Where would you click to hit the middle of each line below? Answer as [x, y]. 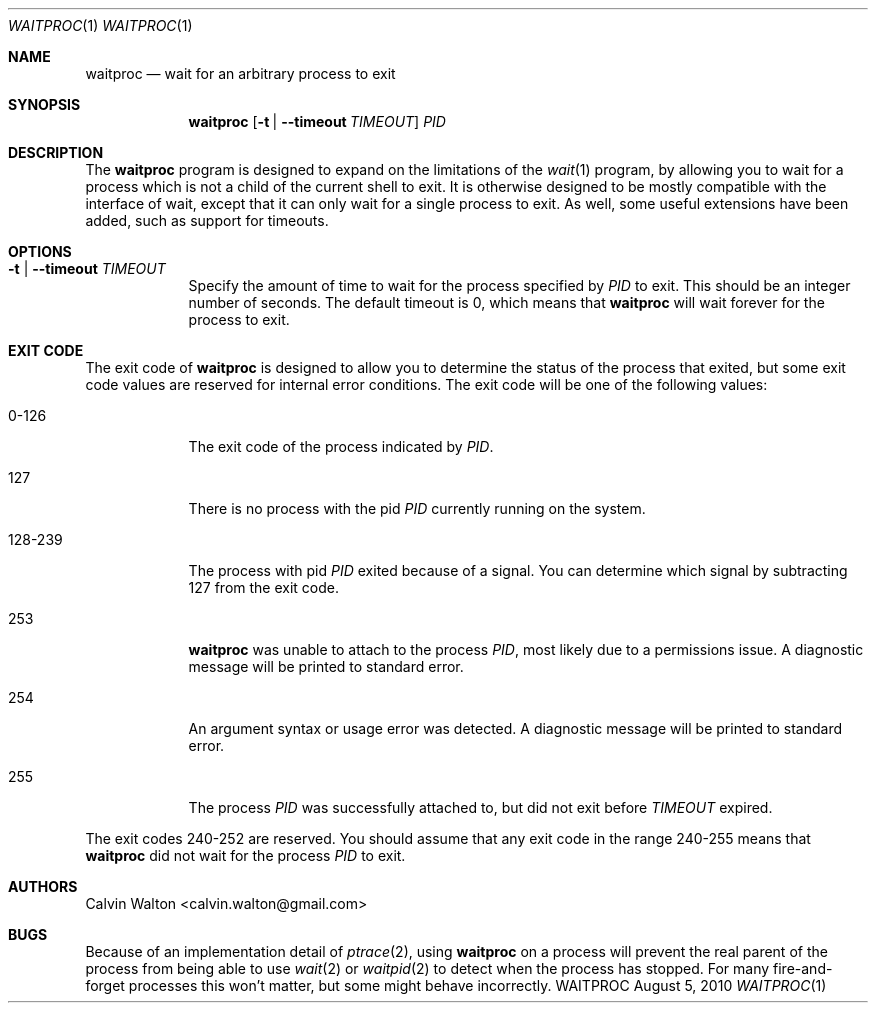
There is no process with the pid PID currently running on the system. [417, 508]
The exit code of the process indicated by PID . [341, 446]
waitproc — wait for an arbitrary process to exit [240, 73]
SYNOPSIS [44, 104]
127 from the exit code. [264, 587]
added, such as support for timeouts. [207, 220]
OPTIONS [40, 251]
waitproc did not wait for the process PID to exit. [245, 855]
